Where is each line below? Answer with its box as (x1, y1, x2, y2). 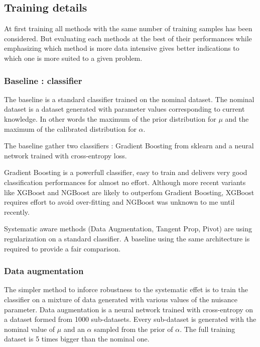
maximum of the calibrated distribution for (4, 123, 137, 134)
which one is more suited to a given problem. (4, 52, 143, 63)
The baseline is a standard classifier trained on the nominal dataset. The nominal (4, 94, 254, 104)
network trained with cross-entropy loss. (4, 150, 127, 160)
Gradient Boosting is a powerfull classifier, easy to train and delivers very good (4, 167, 247, 178)
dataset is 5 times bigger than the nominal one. (4, 333, 150, 344)
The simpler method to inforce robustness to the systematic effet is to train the (4, 284, 248, 295)
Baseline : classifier (4, 74, 82, 86)
